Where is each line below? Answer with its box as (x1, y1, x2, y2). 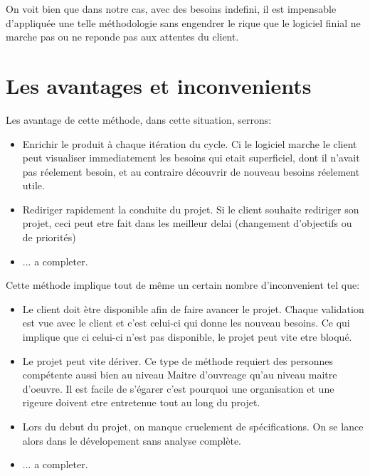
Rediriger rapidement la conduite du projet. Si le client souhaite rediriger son (22, 201, 359, 216)
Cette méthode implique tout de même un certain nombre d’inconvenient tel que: (6, 277, 360, 292)
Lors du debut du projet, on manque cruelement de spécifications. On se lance (22, 419, 364, 433)
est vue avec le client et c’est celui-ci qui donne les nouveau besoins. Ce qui (22, 315, 350, 330)
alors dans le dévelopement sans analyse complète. (22, 433, 242, 448)
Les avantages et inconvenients (6, 70, 312, 100)
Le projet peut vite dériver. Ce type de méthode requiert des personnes (22, 353, 333, 368)
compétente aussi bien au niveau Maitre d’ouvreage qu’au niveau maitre (22, 367, 337, 382)
